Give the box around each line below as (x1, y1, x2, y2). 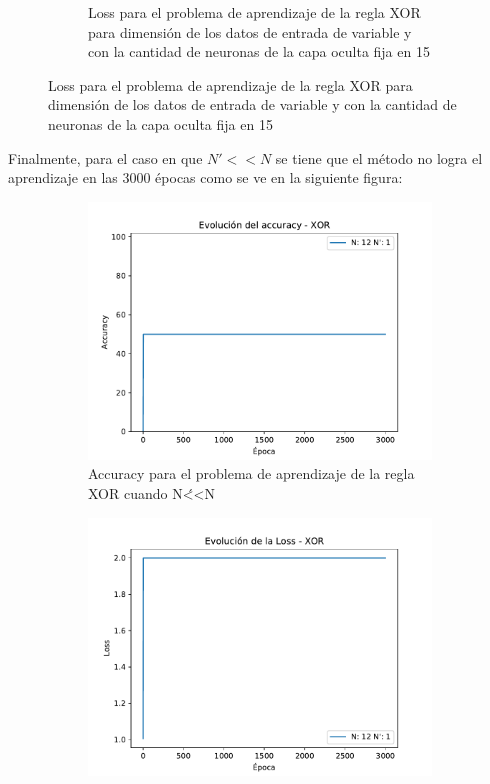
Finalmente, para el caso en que (8, 147, 203, 168)
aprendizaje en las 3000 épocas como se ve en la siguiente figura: (8, 167, 403, 188)
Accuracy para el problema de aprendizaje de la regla (88, 463, 415, 484)
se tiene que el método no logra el (275, 147, 483, 168)
